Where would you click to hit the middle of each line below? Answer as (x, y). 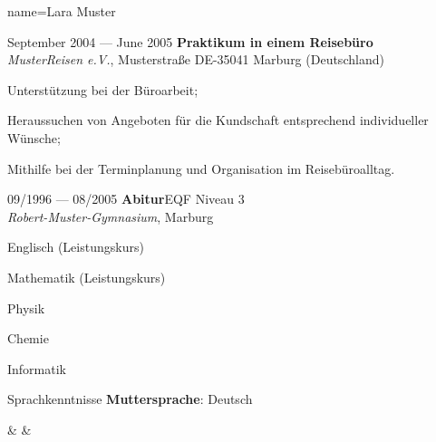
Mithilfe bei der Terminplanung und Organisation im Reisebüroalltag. (201, 168)
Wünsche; (34, 137)
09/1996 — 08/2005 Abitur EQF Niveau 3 (126, 199)
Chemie (28, 338)
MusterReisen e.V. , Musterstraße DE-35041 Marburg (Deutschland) (196, 59)
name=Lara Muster (62, 11)
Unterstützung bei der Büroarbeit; (103, 89)
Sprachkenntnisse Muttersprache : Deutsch (130, 399)
